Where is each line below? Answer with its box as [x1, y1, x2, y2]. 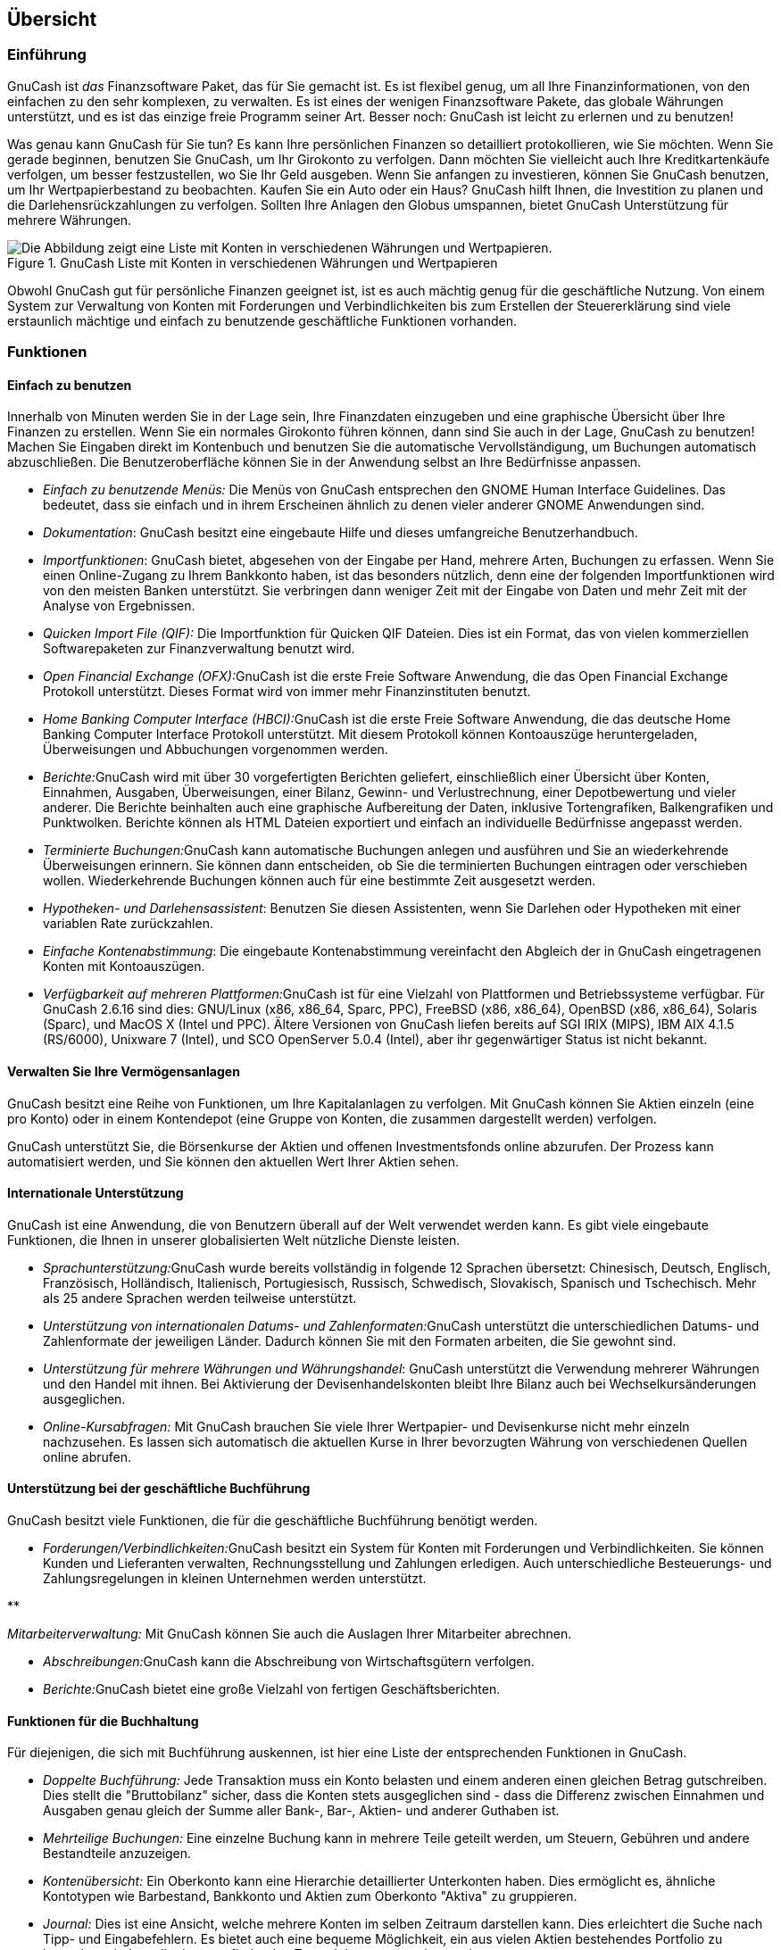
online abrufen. [43, 1448, 132, 1465]
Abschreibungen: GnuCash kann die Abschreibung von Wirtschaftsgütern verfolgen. [43, 1654, 535, 1670]
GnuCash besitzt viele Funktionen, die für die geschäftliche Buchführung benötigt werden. [7, 1513, 538, 1529]
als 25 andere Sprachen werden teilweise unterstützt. [43, 1290, 357, 1306]
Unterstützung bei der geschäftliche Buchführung [7, 1481, 311, 1497]
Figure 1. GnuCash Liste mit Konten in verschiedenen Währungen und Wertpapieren [7, 254, 498, 270]
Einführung [7, 46, 87, 64]
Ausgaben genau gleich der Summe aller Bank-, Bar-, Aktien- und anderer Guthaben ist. [43, 1803, 560, 1819]
